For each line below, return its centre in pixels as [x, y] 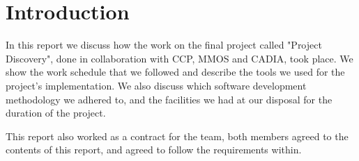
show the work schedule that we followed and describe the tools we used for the [175, 72]
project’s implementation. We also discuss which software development [156, 85]
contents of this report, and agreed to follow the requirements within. [154, 150]
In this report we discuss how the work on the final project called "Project [164, 45]
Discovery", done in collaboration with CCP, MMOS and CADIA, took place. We [179, 58]
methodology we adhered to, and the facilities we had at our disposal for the [169, 99]
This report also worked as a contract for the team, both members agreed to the [177, 136]
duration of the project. [56, 113]
